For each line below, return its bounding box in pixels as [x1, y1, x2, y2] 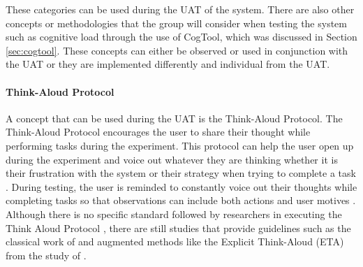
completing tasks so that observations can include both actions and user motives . [6, 193, 356, 208]
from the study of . [6, 247, 87, 262]
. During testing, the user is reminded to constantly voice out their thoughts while [6, 179, 357, 194]
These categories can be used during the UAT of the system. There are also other [6, 2, 355, 16]
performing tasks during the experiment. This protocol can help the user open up [6, 138, 354, 152]
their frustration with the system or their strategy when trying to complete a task [6, 166, 356, 180]
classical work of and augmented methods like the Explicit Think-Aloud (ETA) [6, 234, 344, 249]
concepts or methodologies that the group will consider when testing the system [6, 15, 347, 30]
